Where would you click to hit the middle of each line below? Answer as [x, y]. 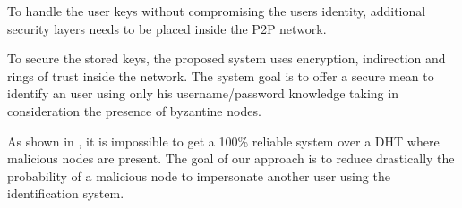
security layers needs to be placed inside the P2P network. [167, 28]
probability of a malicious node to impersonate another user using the [199, 175]
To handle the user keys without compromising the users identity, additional [217, 11]
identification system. [66, 193]
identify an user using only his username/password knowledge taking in [203, 93]
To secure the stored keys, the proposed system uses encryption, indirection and [227, 58]
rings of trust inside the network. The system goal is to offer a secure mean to [221, 75]
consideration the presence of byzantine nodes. [134, 110]
